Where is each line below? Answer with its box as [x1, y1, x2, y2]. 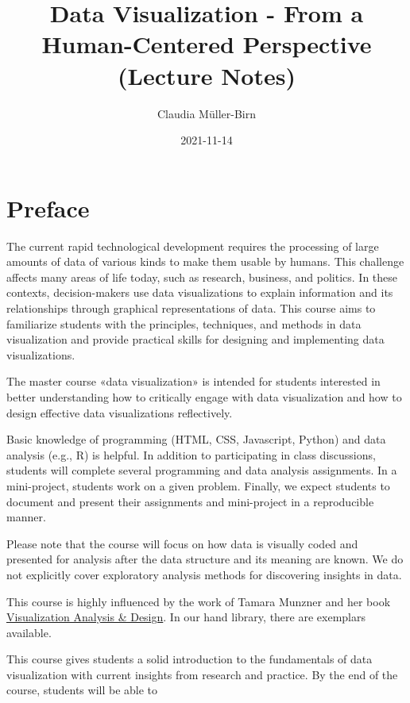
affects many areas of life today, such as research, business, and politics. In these [6, 268, 397, 285]
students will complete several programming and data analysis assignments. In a [6, 462, 397, 478]
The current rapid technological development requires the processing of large [6, 237, 379, 254]
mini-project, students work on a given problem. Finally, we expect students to [6, 477, 390, 494]
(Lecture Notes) [118, 59, 296, 91]
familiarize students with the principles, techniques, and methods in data [6, 315, 362, 332]
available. [6, 624, 52, 640]
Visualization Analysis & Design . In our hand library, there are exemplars [6, 609, 366, 625]
